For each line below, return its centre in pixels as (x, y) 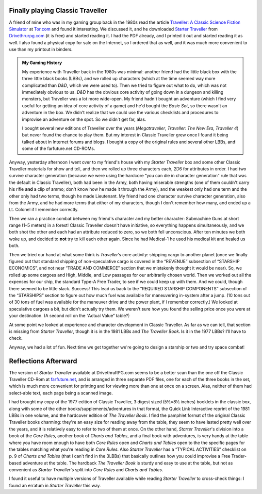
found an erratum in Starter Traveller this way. (55, 485)
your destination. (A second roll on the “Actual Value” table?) (69, 316)
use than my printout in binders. (41, 49)
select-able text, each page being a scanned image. (61, 393)
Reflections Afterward (43, 361)
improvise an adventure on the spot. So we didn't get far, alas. (84, 119)
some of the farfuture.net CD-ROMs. (58, 148)
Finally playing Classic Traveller (58, 10)
